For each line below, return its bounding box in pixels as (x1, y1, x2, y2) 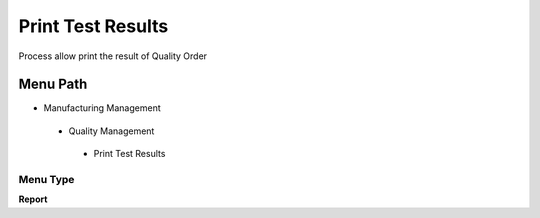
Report (18, 193, 48, 205)
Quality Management (68, 125, 155, 137)
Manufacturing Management (43, 102, 161, 114)
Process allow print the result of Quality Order (18, 50, 208, 62)
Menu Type (18, 173, 75, 186)
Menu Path (18, 76, 88, 93)
